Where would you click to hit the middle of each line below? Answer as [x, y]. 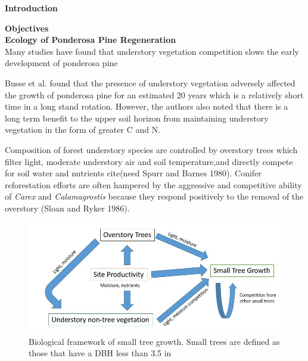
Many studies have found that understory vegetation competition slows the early [152, 51]
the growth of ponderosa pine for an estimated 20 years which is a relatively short [154, 94]
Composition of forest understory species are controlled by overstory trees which [151, 149]
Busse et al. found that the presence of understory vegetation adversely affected [150, 83]
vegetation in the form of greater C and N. [83, 130]
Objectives [27, 28]
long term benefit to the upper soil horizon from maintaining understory [137, 118]
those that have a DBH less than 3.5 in [100, 353]
